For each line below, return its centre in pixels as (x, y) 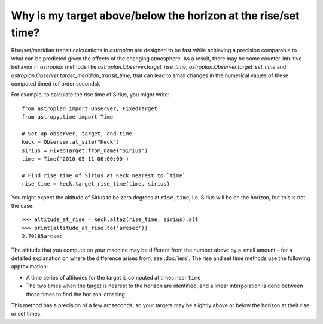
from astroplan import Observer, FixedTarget (90, 108)
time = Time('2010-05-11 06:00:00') (75, 159)
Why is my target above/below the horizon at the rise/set (155, 16)
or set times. (26, 314)
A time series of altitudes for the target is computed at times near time (113, 277)
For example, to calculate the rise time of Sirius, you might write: (90, 95)
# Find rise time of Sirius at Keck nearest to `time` (104, 175)
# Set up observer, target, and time (77, 134)
